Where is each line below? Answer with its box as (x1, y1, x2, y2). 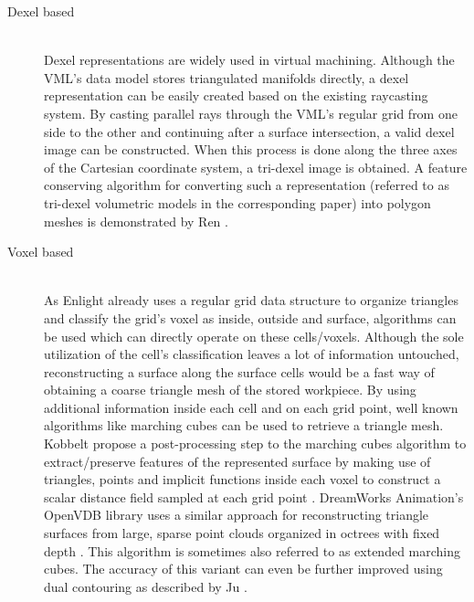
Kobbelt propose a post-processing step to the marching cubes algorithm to (44, 434, 467, 453)
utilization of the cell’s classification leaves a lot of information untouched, (44, 344, 459, 364)
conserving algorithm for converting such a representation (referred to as (44, 175, 449, 195)
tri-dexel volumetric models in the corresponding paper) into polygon (44, 193, 431, 212)
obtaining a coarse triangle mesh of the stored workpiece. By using (44, 380, 416, 399)
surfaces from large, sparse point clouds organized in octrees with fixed (44, 523, 440, 543)
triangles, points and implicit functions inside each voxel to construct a (44, 470, 441, 489)
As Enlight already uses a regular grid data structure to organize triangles (44, 290, 458, 310)
